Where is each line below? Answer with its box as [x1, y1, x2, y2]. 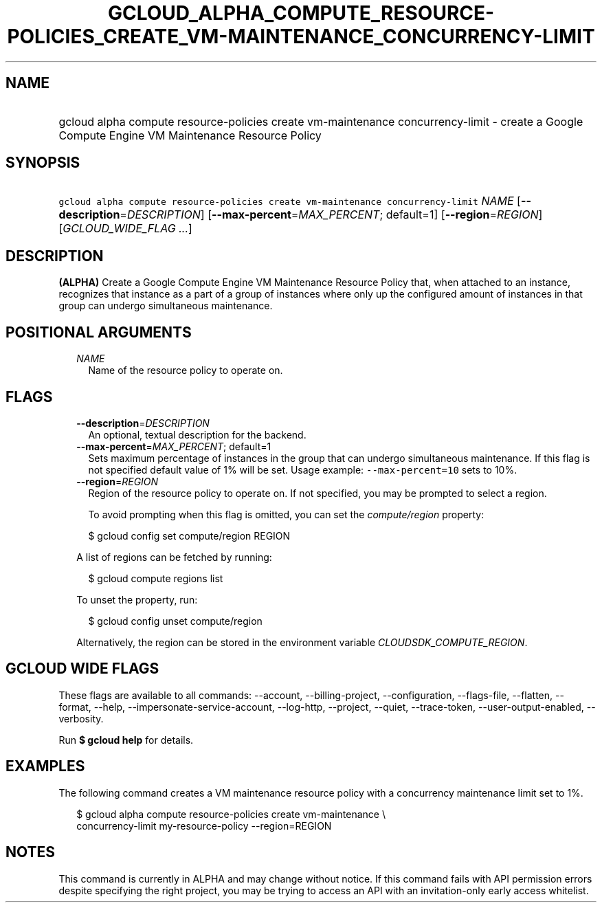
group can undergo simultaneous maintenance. [58, 300, 273, 312]
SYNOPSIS [5, 154, 80, 172]
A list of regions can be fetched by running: [76, 551, 272, 563]
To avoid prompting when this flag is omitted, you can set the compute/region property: [88, 508, 484, 520]
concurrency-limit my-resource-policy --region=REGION [76, 819, 332, 832]
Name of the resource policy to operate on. [88, 364, 283, 377]
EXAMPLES [5, 757, 85, 775]
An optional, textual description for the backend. [88, 428, 306, 441]
